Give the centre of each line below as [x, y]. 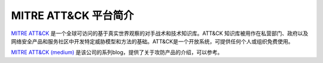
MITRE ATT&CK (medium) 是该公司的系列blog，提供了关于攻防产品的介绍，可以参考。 [117, 52]
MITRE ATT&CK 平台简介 [72, 15]
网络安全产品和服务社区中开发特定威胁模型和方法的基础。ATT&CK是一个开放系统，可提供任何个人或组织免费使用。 [152, 41]
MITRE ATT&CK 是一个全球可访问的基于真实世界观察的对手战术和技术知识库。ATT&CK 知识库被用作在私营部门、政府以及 [160, 33]
